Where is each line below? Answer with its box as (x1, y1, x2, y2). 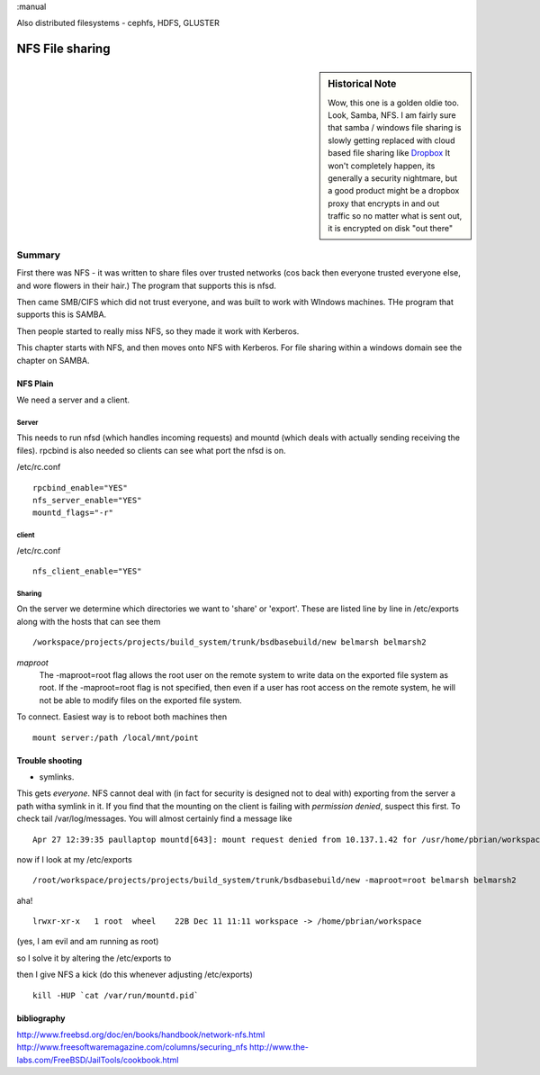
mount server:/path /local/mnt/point (32, 732, 200, 743)
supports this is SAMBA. (16, 309, 107, 320)
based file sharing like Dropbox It (328, 148, 450, 158)
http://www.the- (248, 1042, 310, 1052)
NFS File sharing (16, 41, 111, 57)
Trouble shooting (16, 754, 83, 765)
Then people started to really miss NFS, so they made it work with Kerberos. (16, 325, 300, 337)
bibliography (16, 1013, 66, 1024)
